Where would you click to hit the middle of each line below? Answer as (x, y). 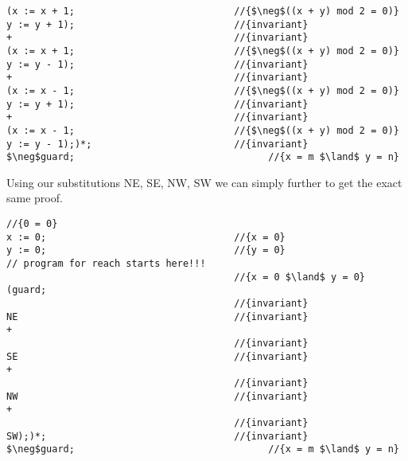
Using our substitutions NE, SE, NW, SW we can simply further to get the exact (204, 182)
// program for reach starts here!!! (106, 264)
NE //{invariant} (157, 316)
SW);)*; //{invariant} (157, 436)
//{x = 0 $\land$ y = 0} (300, 277)
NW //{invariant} (157, 396)
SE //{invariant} (157, 356)
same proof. (35, 198)
